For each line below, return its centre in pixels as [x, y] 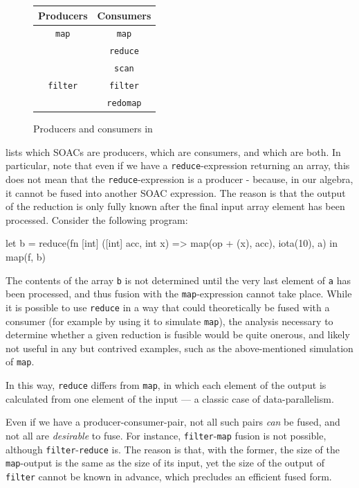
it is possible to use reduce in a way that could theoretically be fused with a [168, 307]
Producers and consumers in [93, 129]
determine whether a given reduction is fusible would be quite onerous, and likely [178, 334]
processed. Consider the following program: [97, 219]
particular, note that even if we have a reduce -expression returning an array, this [178, 165]
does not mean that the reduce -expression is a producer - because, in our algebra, [179, 178]
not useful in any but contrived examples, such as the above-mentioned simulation [179, 348]
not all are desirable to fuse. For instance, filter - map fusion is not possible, [166, 435]
